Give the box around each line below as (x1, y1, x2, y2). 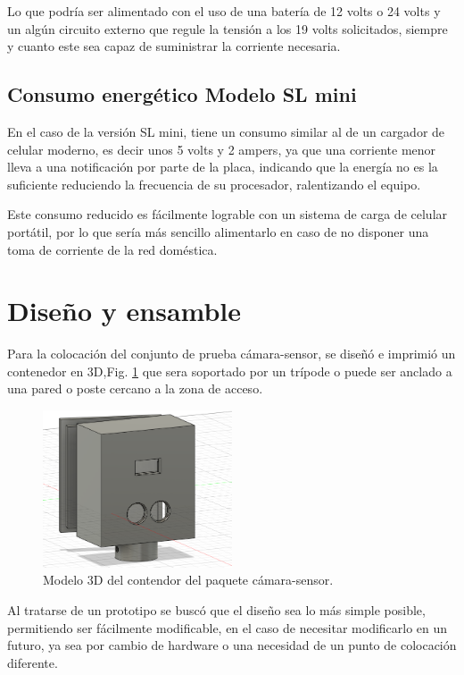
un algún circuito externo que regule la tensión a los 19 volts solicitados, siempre (7, 19, 448, 38)
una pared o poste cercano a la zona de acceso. (7, 379, 263, 398)
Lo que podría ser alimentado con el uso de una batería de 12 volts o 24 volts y (7, 2, 441, 20)
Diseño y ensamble (7, 292, 242, 329)
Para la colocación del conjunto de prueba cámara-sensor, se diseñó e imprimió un (7, 344, 456, 363)
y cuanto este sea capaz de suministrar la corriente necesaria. (7, 37, 341, 55)
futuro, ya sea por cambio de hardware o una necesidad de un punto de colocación (7, 636, 457, 654)
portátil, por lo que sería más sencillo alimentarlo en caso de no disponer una (7, 222, 429, 240)
